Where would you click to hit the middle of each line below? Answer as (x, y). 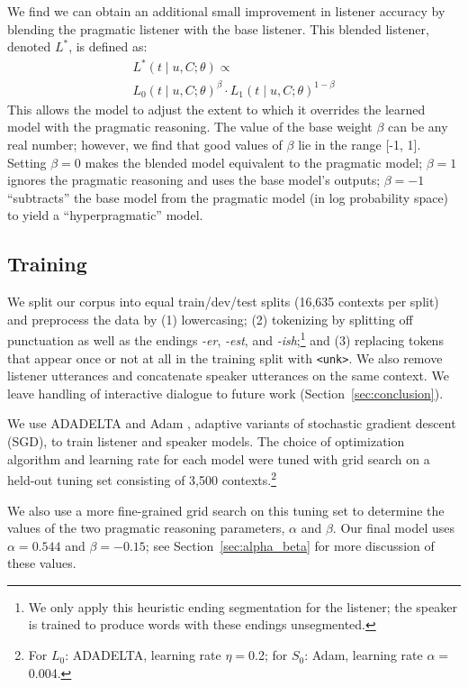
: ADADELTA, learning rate (143, 655)
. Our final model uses (393, 528)
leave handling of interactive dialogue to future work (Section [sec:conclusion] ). (225, 393)
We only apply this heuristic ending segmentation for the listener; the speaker (243, 606)
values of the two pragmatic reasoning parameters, (146, 528)
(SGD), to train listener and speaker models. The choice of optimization (206, 441)
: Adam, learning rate (364, 655)
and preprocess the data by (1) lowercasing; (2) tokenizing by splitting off (210, 319)
